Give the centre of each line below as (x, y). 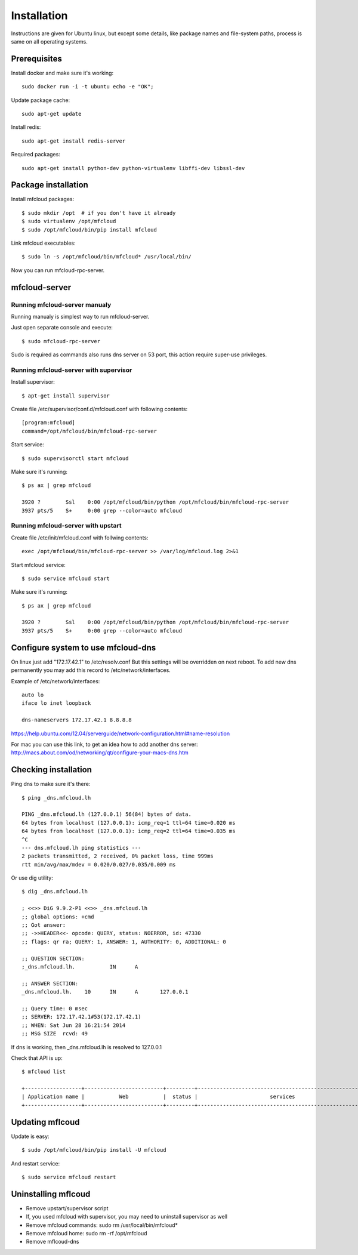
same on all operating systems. (49, 41)
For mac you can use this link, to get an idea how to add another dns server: (104, 744)
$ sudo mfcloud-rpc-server (61, 341)
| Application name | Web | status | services (158, 1097)
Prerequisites (36, 59)
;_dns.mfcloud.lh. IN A (80, 967)
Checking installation (52, 770)
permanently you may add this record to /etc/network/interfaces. (91, 670)
